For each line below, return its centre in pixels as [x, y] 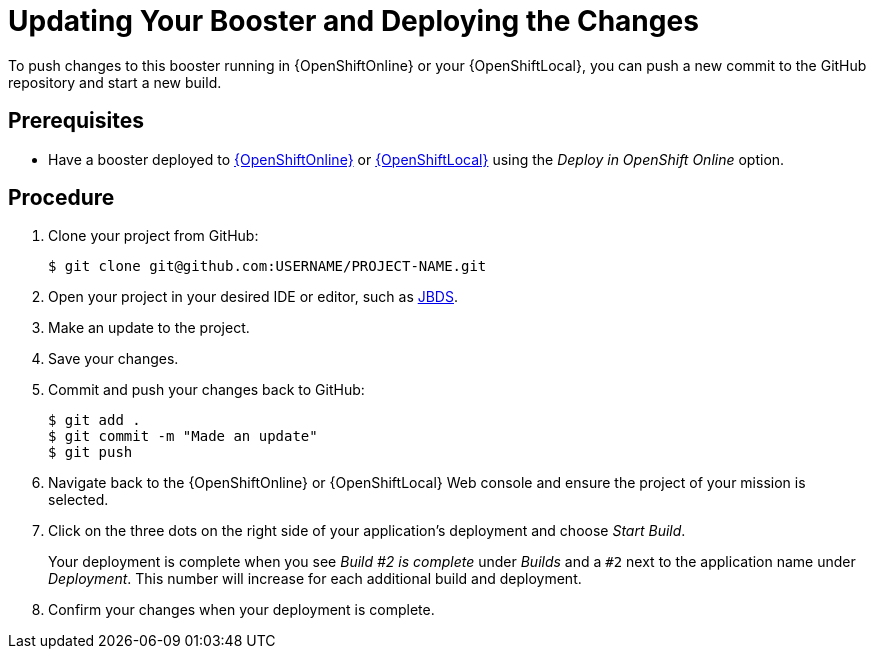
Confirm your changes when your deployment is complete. [241, 610]
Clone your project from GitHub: [153, 236]
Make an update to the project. [149, 328]
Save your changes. [113, 359]
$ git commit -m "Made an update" [183, 436]
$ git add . [94, 420]
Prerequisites [76, 121]
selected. [78, 500]
